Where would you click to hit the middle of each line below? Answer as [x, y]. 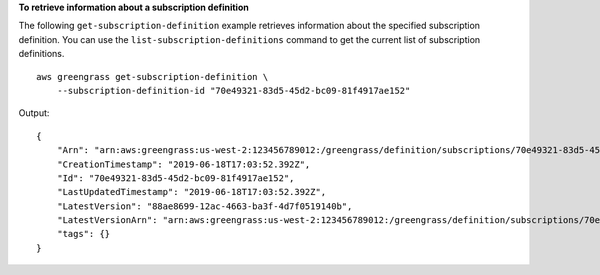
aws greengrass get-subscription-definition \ [152, 76]
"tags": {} [83, 234]
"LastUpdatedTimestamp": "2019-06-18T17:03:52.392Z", [191, 192]
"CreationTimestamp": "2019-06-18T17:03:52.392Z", [183, 164]
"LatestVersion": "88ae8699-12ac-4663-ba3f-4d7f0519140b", [204, 206]
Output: [34, 113]
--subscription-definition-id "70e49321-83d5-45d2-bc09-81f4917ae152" [233, 90]
